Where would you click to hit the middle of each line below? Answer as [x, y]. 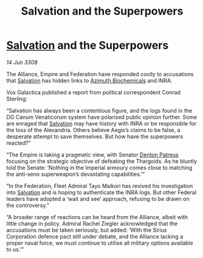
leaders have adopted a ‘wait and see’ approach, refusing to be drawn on [98, 198]
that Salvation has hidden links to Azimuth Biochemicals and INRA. [89, 80]
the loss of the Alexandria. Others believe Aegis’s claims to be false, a [93, 130]
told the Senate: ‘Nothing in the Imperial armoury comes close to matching [99, 167]
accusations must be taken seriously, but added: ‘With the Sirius [87, 230]
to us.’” [15, 249]
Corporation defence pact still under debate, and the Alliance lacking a [95, 236]
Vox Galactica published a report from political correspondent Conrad [94, 92]
